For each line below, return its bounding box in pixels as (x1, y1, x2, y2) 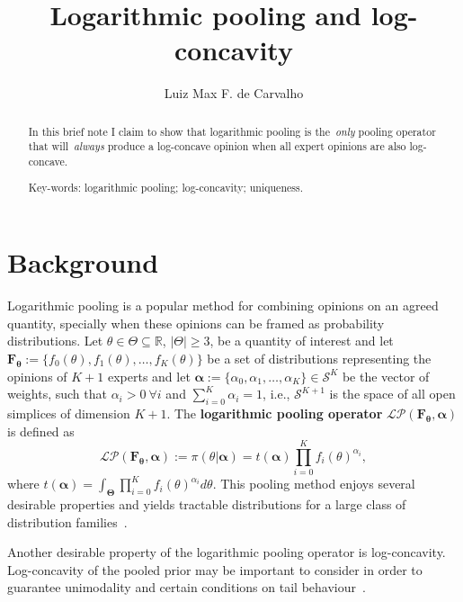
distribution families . (7, 512, 128, 531)
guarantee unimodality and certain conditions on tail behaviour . (7, 578, 366, 597)
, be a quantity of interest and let (209, 331, 394, 350)
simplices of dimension (7, 403, 130, 422)
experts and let (107, 366, 191, 385)
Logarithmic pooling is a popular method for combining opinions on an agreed (7, 296, 439, 315)
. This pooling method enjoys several (212, 474, 415, 493)
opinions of (7, 366, 67, 385)
